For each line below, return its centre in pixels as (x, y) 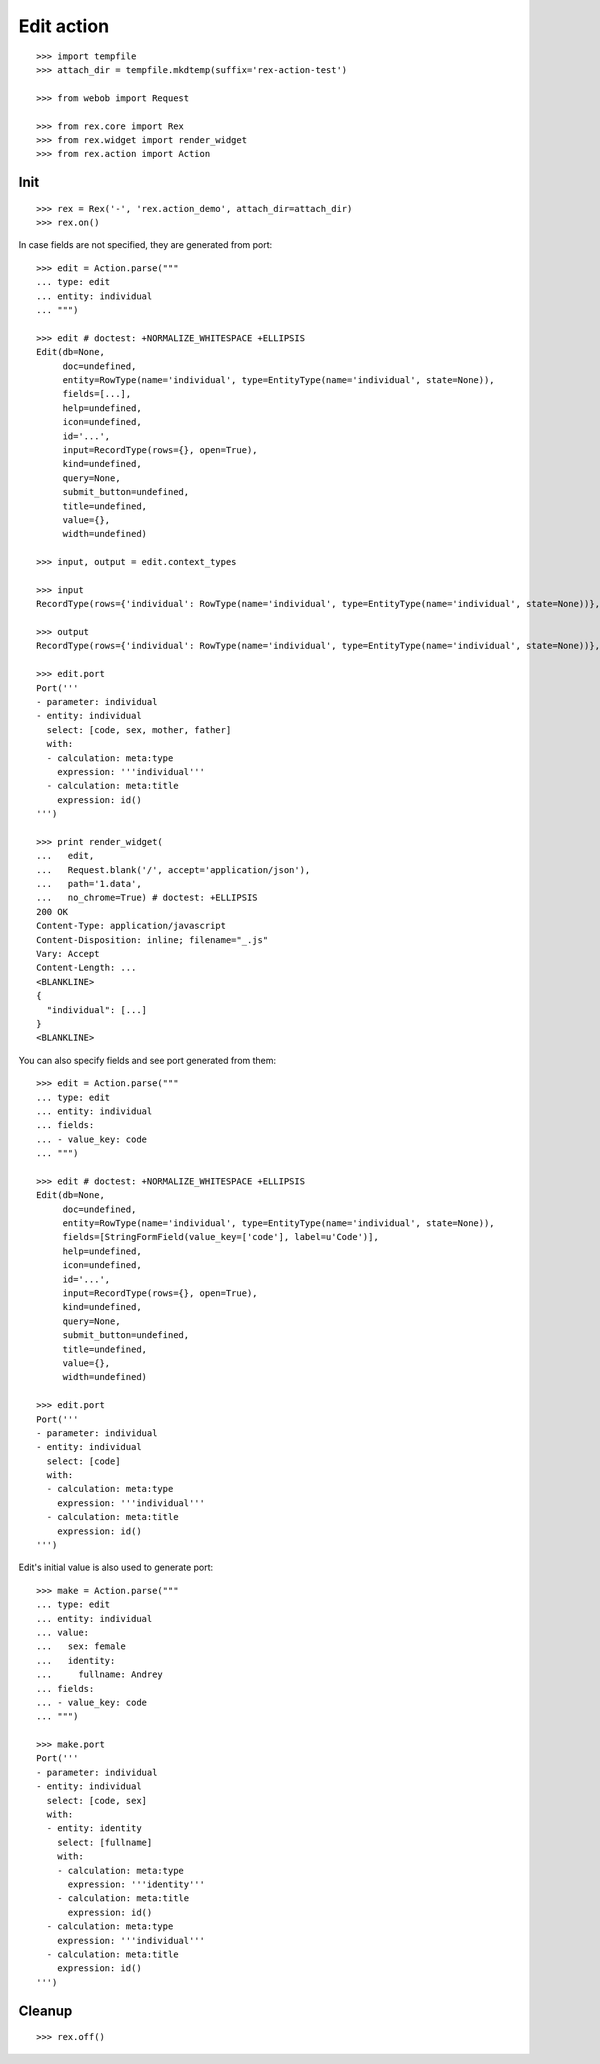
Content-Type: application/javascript (131, 926)
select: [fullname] (104, 1842)
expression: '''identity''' (136, 1884)
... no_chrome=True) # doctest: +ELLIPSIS (147, 898)
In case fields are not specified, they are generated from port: (145, 245)
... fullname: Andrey (100, 1674)
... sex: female (81, 1646)
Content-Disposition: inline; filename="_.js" (152, 939)
